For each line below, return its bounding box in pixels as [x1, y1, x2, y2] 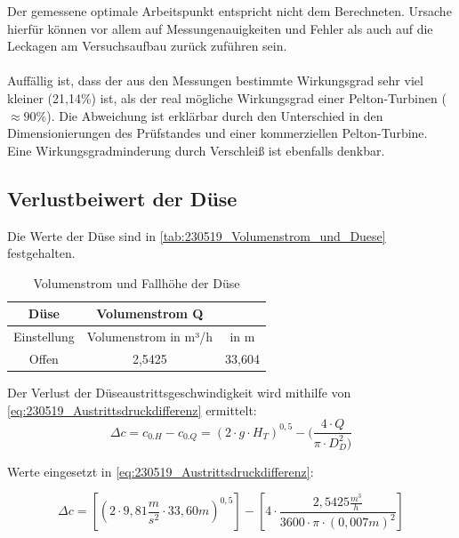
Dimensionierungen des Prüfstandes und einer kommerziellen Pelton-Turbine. [7, 124, 428, 142]
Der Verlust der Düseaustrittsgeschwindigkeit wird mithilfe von [7, 383, 351, 402]
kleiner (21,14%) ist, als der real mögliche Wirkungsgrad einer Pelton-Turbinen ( [7, 88, 447, 107]
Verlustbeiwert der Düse [7, 184, 238, 212]
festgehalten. [7, 244, 76, 262]
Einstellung [13, 327, 75, 346]
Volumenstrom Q [96, 304, 204, 323]
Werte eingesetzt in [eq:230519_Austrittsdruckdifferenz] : [7, 462, 314, 480]
